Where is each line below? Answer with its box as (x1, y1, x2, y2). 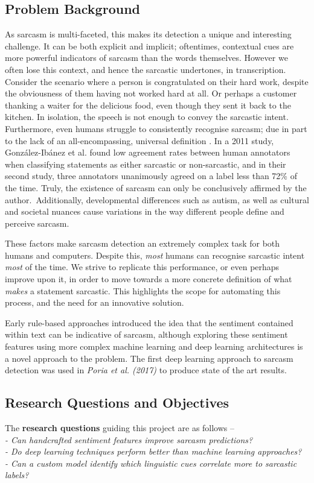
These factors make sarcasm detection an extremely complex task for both (5, 237, 280, 250)
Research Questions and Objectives (5, 393, 229, 412)
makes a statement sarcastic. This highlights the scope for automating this (5, 284, 281, 297)
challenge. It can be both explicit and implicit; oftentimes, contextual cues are (5, 39, 294, 52)
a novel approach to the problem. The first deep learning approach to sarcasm (5, 352, 293, 364)
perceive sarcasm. (5, 216, 69, 229)
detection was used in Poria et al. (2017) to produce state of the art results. (5, 364, 287, 376)
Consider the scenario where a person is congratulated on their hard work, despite (5, 75, 309, 87)
